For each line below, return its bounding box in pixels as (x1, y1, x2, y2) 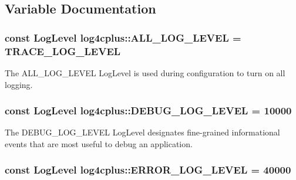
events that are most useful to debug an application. (5, 137, 193, 150)
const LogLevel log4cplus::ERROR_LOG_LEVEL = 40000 (5, 162, 291, 177)
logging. (5, 78, 33, 90)
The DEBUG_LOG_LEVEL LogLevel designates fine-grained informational (5, 126, 280, 138)
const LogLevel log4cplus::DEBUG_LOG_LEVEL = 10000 (5, 103, 292, 118)
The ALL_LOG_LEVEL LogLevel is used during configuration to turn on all (5, 66, 285, 79)
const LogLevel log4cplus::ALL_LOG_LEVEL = (5, 30, 241, 45)
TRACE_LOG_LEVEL (5, 43, 121, 58)
